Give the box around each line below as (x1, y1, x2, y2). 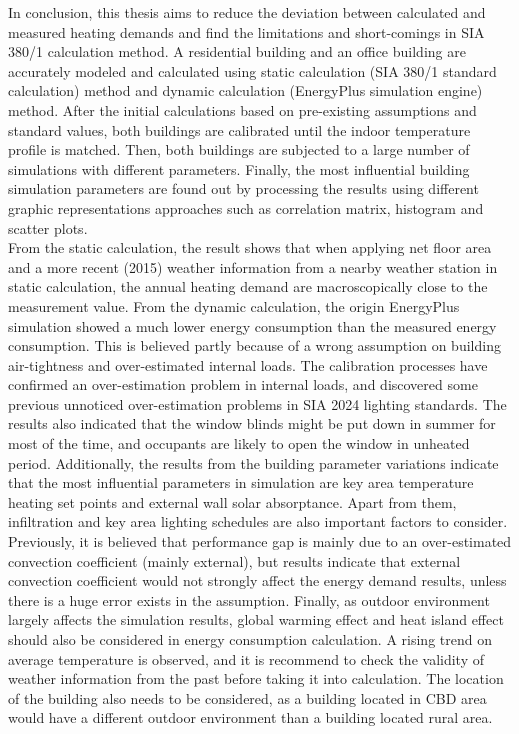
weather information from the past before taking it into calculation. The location (8, 668, 504, 689)
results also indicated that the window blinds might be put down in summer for (8, 413, 496, 434)
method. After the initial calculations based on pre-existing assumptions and (8, 99, 477, 120)
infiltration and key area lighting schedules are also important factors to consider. (8, 511, 508, 532)
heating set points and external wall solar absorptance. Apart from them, (8, 491, 457, 512)
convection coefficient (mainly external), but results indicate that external (8, 550, 461, 571)
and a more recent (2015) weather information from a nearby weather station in (8, 256, 498, 277)
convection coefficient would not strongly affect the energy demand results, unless (8, 570, 507, 591)
